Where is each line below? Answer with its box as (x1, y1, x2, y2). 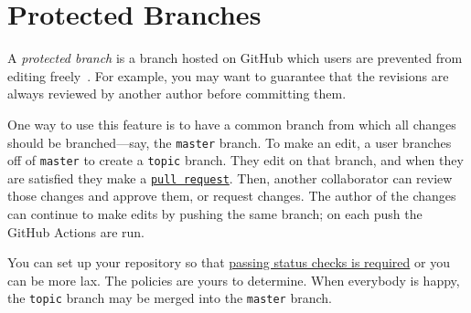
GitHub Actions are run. (7, 222, 145, 241)
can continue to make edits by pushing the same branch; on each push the (7, 204, 423, 224)
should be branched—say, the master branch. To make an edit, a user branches (7, 132, 452, 151)
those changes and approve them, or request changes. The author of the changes (7, 186, 456, 205)
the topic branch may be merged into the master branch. (7, 288, 332, 308)
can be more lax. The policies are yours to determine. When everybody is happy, (7, 270, 460, 289)
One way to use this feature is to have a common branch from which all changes (7, 114, 456, 133)
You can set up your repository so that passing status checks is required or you (7, 253, 450, 272)
